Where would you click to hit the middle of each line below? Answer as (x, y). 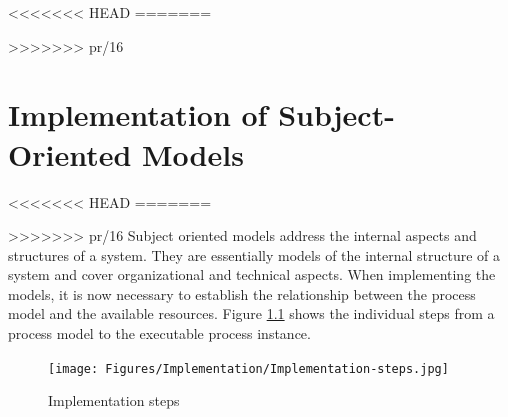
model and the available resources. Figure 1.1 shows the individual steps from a (251, 313)
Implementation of (138, 114)
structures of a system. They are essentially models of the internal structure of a (254, 254)
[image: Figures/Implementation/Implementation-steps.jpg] (248, 368)
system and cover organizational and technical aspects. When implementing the (252, 274)
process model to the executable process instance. (159, 333)
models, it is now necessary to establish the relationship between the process (242, 293)
